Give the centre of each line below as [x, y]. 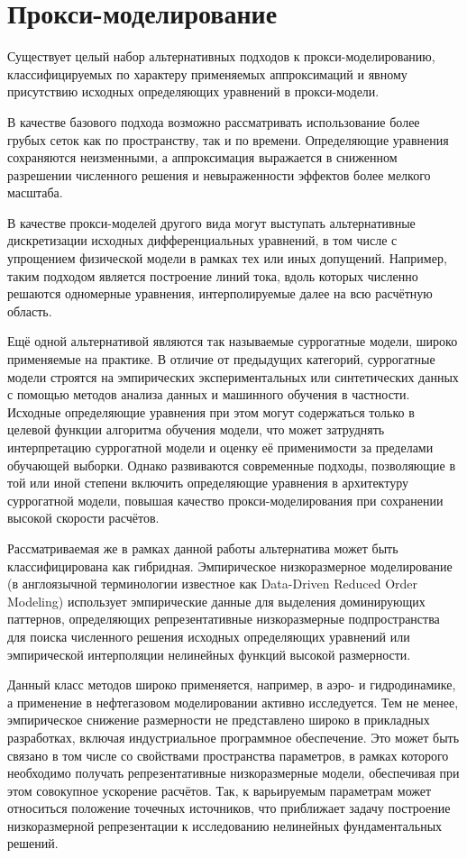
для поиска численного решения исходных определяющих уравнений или [209, 636]
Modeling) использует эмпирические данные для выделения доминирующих [216, 601]
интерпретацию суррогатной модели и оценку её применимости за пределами [220, 447]
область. [30, 310]
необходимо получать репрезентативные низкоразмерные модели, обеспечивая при [233, 773]
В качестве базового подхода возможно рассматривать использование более [214, 121]
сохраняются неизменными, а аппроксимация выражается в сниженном [202, 157]
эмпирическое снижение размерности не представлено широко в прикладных [219, 720]
